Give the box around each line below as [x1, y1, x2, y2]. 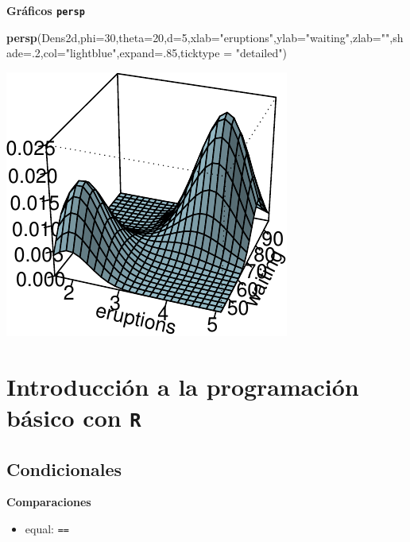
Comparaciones [6, 494, 91, 510]
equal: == [25, 520, 69, 536]
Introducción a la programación [6, 370, 359, 402]
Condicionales [6, 456, 122, 481]
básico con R [6, 401, 141, 433]
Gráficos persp [6, 2, 85, 18]
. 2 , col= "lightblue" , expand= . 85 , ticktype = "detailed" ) [31, 45, 287, 61]
